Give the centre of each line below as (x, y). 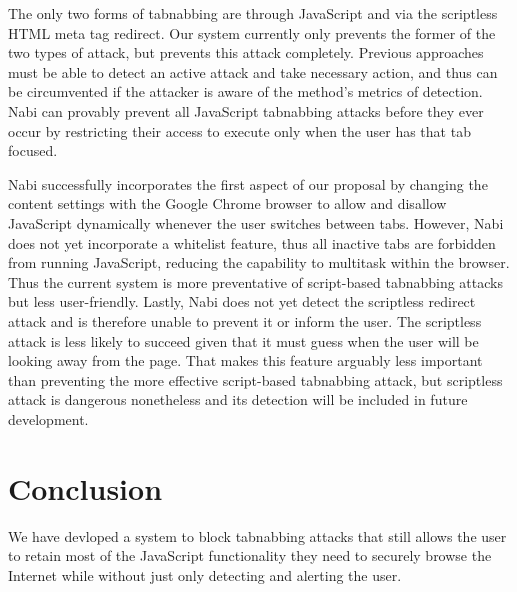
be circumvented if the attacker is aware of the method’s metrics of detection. (245, 91)
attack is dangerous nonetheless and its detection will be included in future (238, 399)
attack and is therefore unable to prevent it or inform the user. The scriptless (245, 320)
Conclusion (85, 487)
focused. (33, 150)
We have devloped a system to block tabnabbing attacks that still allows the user (257, 535)
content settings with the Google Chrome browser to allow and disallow (227, 203)
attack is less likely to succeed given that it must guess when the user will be (243, 340)
